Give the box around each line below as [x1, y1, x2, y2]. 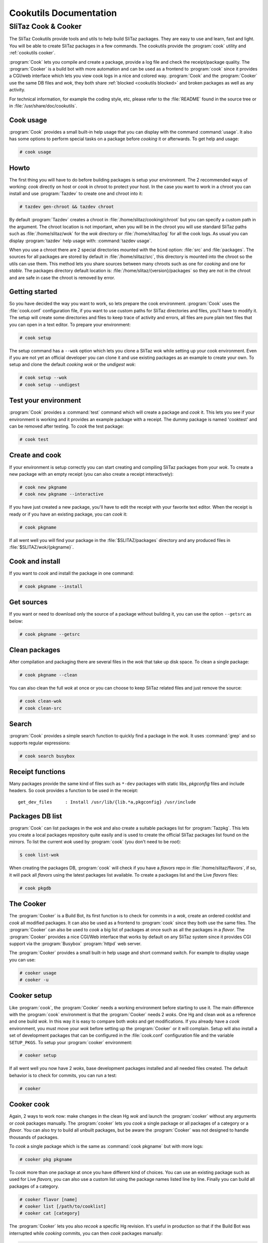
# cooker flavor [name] [19, 1196, 78, 1202]
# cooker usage [19, 970, 57, 976]
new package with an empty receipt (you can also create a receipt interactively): [9, 471, 174, 477]
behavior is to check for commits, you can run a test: [9, 1072, 117, 1078]
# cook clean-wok [19, 699, 62, 704]
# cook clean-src [19, 705, 62, 711]
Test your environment [9, 396, 81, 405]
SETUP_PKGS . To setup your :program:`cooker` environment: [9, 1039, 133, 1045]
